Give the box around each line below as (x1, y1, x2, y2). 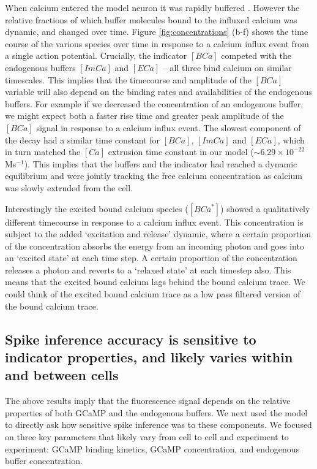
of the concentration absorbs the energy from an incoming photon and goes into (5, 239, 304, 252)
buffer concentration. (5, 454, 83, 467)
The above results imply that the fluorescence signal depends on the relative (5, 394, 291, 407)
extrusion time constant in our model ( (108, 145, 254, 158)
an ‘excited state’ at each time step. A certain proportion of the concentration (5, 251, 297, 264)
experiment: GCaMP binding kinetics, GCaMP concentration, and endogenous (5, 442, 300, 455)
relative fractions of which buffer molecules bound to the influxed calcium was (5, 13, 297, 26)
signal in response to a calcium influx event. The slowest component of (36, 121, 301, 134)
